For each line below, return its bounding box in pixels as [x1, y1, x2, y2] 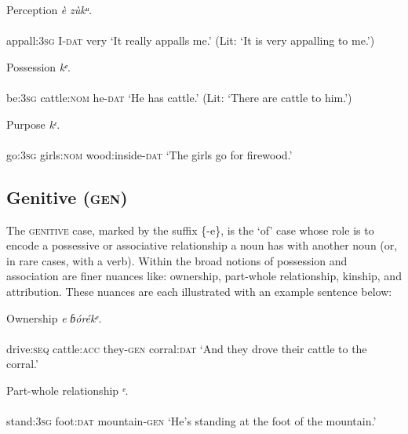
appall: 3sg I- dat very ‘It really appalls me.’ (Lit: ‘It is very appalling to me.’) [6, 32, 375, 49]
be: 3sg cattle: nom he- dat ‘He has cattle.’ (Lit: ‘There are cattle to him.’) [6, 89, 352, 105]
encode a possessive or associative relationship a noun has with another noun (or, [6, 237, 398, 253]
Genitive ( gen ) [6, 184, 128, 209]
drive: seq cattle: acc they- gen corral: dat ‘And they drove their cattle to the [6, 340, 367, 356]
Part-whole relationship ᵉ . [6, 381, 129, 398]
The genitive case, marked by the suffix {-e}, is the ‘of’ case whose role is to [6, 221, 374, 238]
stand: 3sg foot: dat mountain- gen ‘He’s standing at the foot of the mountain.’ [6, 413, 377, 429]
